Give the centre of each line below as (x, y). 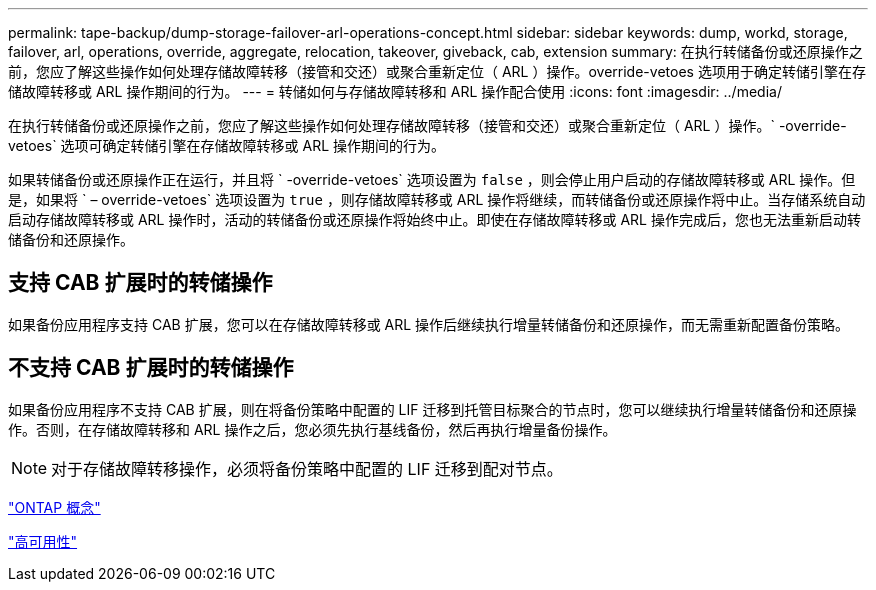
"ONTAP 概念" (54, 507)
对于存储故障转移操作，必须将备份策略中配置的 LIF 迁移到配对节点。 (307, 468)
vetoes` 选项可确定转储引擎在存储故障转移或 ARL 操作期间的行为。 (227, 145)
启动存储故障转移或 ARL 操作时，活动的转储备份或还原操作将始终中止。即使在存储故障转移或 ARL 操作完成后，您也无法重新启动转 (434, 219)
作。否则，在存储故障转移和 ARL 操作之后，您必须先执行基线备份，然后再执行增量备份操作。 (312, 429)
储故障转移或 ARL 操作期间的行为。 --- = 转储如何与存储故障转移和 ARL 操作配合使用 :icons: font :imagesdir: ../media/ (395, 91)
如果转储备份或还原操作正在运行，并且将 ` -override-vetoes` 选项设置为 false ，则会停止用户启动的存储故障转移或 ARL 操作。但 (432, 179)
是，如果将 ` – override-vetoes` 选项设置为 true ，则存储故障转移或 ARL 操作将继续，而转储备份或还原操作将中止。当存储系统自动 (437, 199)
